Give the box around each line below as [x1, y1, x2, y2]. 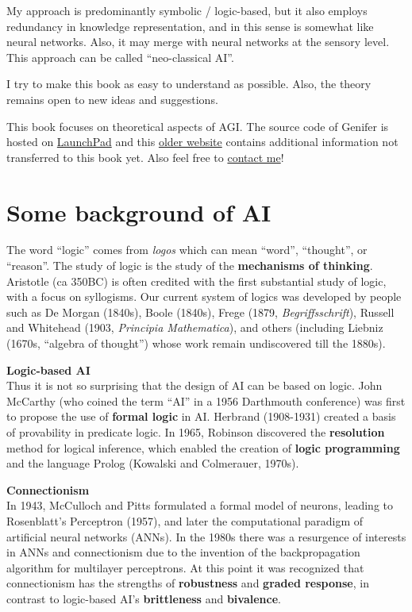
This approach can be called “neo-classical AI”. [6, 48, 234, 65]
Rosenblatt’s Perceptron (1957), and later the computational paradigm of [6, 512, 364, 529]
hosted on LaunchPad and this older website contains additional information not [6, 133, 399, 150]
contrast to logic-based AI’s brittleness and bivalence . [6, 590, 281, 606]
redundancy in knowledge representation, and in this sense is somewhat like [6, 17, 374, 34]
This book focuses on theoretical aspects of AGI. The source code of [6, 117, 338, 134]
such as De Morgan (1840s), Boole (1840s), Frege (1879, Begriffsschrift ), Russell [6, 303, 395, 320]
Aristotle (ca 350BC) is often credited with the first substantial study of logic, [6, 272, 387, 289]
